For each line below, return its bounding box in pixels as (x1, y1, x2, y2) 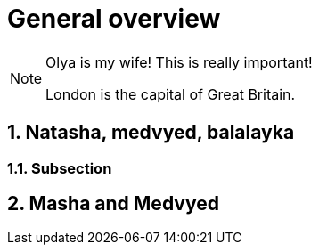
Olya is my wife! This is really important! (45, 53, 313, 71)
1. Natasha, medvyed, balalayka (7, 121, 295, 144)
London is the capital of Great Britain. (45, 85, 296, 103)
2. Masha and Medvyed (7, 192, 219, 215)
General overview (7, 4, 221, 34)
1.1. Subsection (7, 159, 112, 177)
